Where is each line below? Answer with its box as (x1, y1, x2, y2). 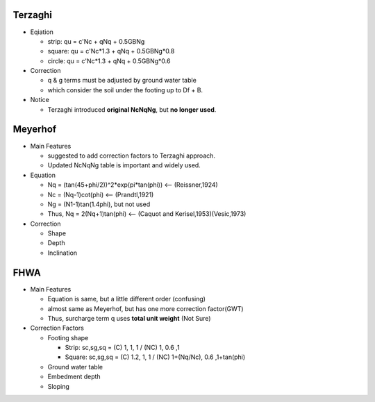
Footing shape (47, 333, 89, 342)
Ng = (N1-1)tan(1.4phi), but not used (47, 200, 151, 208)
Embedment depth (47, 372, 101, 381)
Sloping (47, 382, 69, 390)
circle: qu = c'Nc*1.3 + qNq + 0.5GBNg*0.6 (47, 56, 171, 65)
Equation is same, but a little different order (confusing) (47, 295, 206, 303)
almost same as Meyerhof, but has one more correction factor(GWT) (47, 304, 244, 312)
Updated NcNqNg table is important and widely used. (47, 161, 201, 169)
